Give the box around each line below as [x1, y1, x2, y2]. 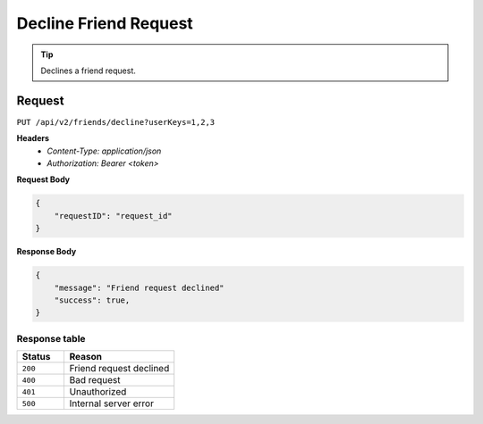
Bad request [69, 374, 121, 387]
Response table [16, 332, 86, 345]
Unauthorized [69, 386, 127, 398]
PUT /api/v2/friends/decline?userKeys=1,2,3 [16, 117, 216, 127]
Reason [69, 351, 103, 363]
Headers [16, 133, 49, 144]
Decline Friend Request [16, 13, 194, 33]
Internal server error [69, 397, 154, 410]
